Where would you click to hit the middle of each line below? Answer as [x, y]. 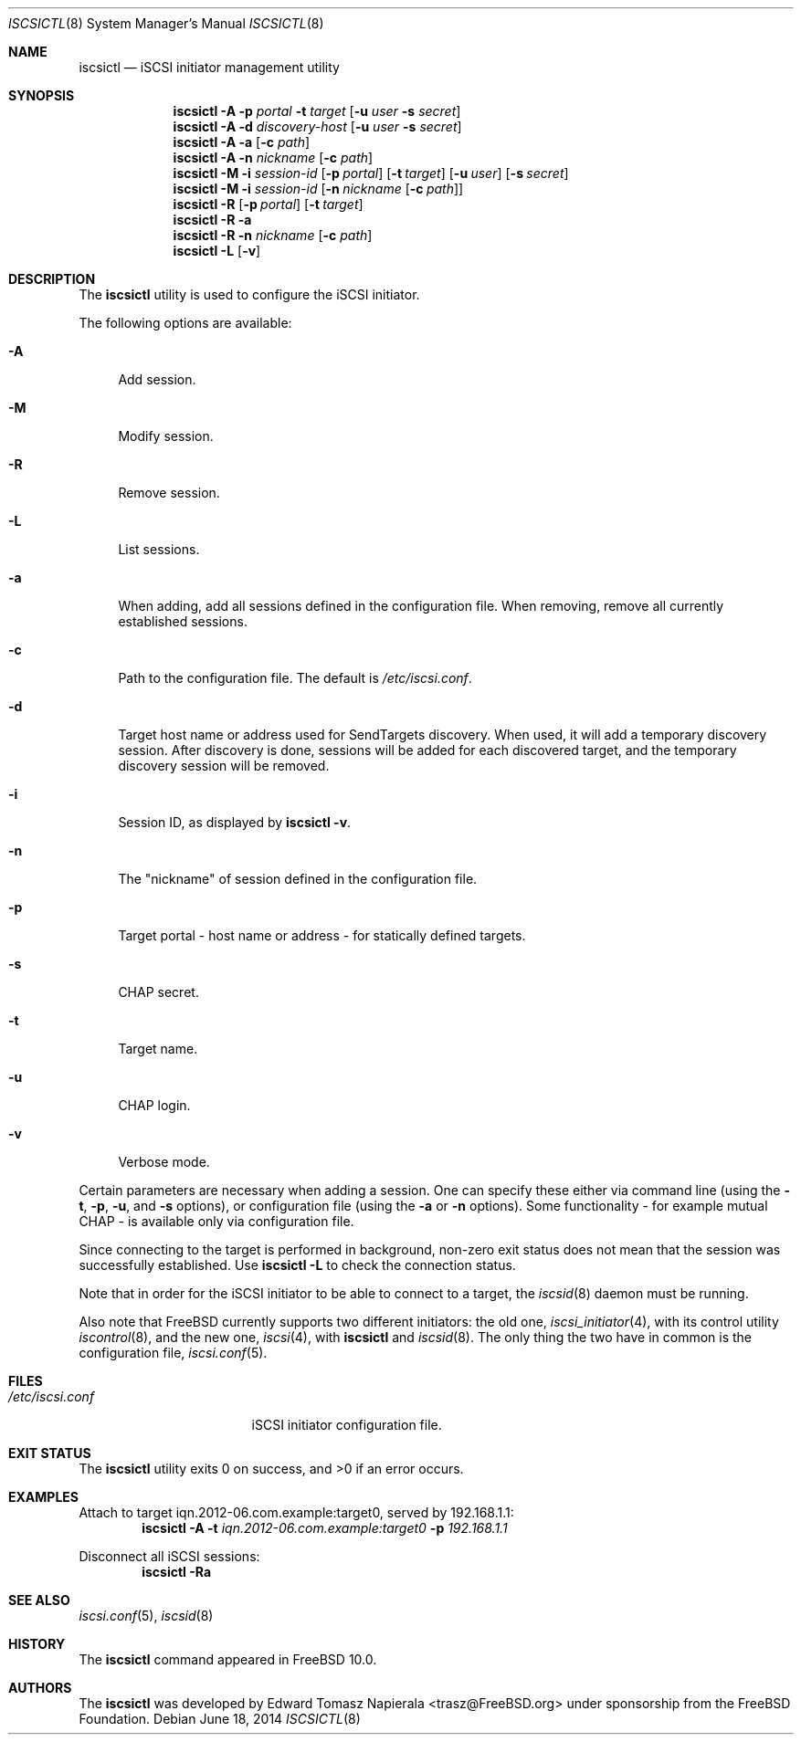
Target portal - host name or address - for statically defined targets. [322, 935]
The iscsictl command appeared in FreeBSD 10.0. [228, 1659]
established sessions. [183, 621]
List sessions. [159, 549]
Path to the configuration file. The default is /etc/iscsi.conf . [295, 678]
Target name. [158, 1049]
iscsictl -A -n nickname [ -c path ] [273, 157]
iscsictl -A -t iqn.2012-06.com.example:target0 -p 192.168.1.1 [325, 1528]
